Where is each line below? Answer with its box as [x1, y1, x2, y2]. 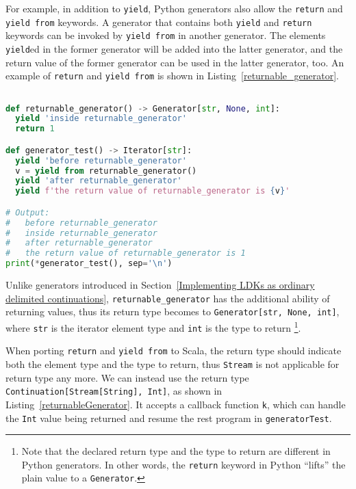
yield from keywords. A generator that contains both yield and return [5, 14, 312, 29]
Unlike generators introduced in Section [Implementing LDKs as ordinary [5, 278, 315, 292]
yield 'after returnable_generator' [15, 176, 182, 186]
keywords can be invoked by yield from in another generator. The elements [5, 28, 326, 42]
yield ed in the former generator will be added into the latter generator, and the [5, 41, 343, 55]
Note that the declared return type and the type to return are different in [21, 444, 331, 458]
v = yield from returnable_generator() [15, 166, 197, 176]
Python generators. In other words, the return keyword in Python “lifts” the [21, 457, 346, 471]
